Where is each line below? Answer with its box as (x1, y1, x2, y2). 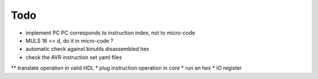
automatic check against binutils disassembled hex (25, 46, 150, 53)
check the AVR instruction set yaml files (25, 53, 122, 61)
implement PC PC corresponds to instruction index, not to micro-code (25, 29, 196, 36)
